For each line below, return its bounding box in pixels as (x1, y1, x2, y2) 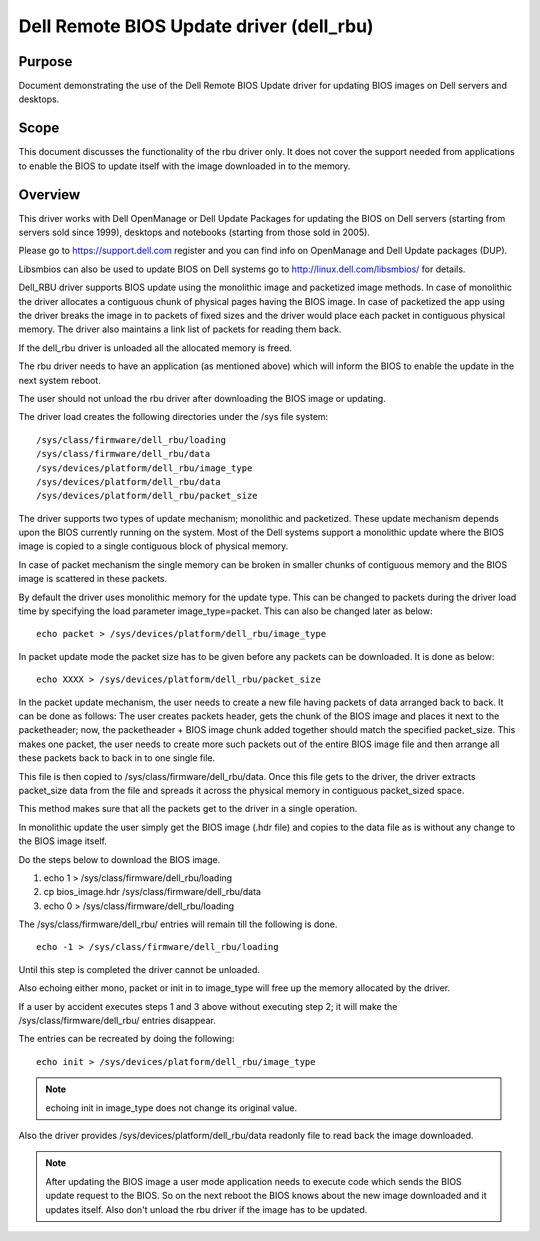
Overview (18, 186, 81, 203)
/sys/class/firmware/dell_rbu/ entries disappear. (18, 1015, 217, 1027)
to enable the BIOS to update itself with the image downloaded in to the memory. (18, 160, 351, 172)
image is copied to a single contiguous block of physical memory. (18, 540, 289, 552)
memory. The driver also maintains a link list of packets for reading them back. (18, 323, 342, 335)
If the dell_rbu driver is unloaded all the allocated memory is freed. (18, 341, 293, 354)
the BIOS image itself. (18, 835, 107, 847)
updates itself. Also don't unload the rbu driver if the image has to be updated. (45, 1203, 368, 1215)
